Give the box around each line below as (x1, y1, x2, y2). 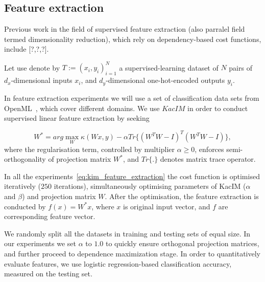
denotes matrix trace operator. (160, 154, 256, 164)
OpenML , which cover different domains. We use (4, 102, 160, 113)
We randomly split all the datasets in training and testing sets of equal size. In (4, 228, 251, 238)
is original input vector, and (123, 201, 210, 211)
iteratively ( (4, 181, 41, 191)
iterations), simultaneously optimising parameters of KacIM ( (54, 181, 246, 191)
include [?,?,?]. (4, 44, 49, 54)
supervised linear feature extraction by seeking (4, 113, 150, 123)
